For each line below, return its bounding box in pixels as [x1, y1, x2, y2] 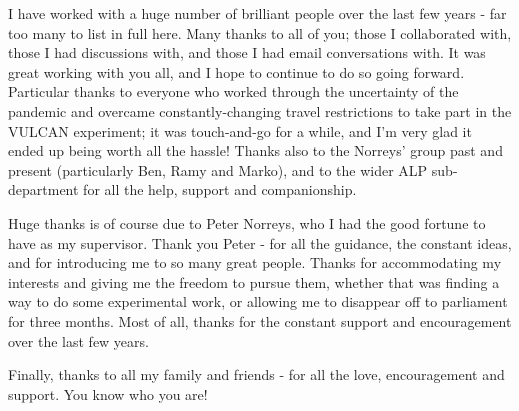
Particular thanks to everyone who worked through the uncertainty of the [8, 81, 459, 102]
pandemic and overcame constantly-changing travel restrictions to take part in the [8, 100, 512, 121]
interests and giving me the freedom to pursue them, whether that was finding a [8, 271, 500, 292]
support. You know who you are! [8, 383, 208, 404]
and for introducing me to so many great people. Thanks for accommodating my [8, 252, 502, 273]
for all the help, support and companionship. [83, 179, 357, 200]
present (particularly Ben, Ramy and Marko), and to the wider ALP [8, 159, 428, 180]
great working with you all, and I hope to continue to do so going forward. [8, 61, 465, 82]
